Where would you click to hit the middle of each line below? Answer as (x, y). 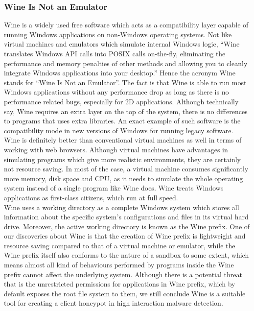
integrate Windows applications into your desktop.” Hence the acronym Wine (120, 73)
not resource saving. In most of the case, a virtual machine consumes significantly (126, 169)
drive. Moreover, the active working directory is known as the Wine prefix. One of (127, 226)
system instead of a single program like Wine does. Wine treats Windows (114, 188)
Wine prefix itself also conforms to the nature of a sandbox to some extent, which (127, 255)
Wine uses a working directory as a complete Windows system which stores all (122, 207)
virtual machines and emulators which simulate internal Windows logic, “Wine (122, 44)
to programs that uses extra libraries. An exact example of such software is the (122, 121)
